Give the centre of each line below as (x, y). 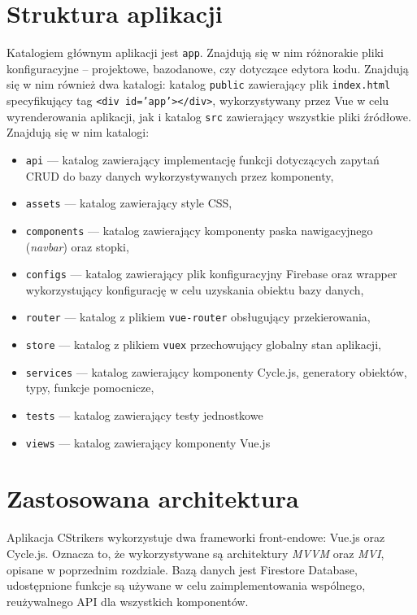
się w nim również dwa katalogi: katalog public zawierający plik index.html (199, 84)
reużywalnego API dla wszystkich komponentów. (128, 601)
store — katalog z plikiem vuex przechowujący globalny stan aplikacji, (203, 344)
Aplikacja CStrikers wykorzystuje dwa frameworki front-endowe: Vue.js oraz (196, 537)
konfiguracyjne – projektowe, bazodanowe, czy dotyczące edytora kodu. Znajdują (208, 68)
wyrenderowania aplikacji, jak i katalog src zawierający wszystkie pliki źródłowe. (209, 116)
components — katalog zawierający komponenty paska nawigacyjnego (199, 230)
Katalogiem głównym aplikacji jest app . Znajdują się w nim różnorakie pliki (195, 52)
